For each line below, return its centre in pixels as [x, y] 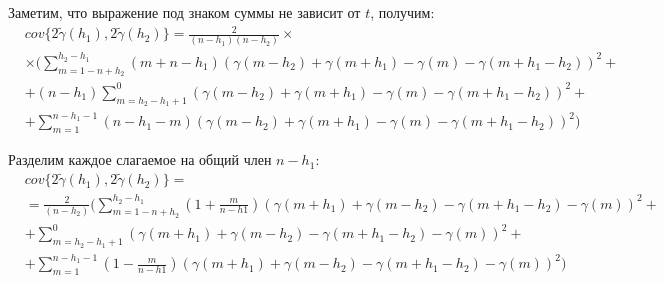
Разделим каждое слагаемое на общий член [140, 159]
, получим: [402, 12]
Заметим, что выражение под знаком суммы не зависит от [184, 12]
